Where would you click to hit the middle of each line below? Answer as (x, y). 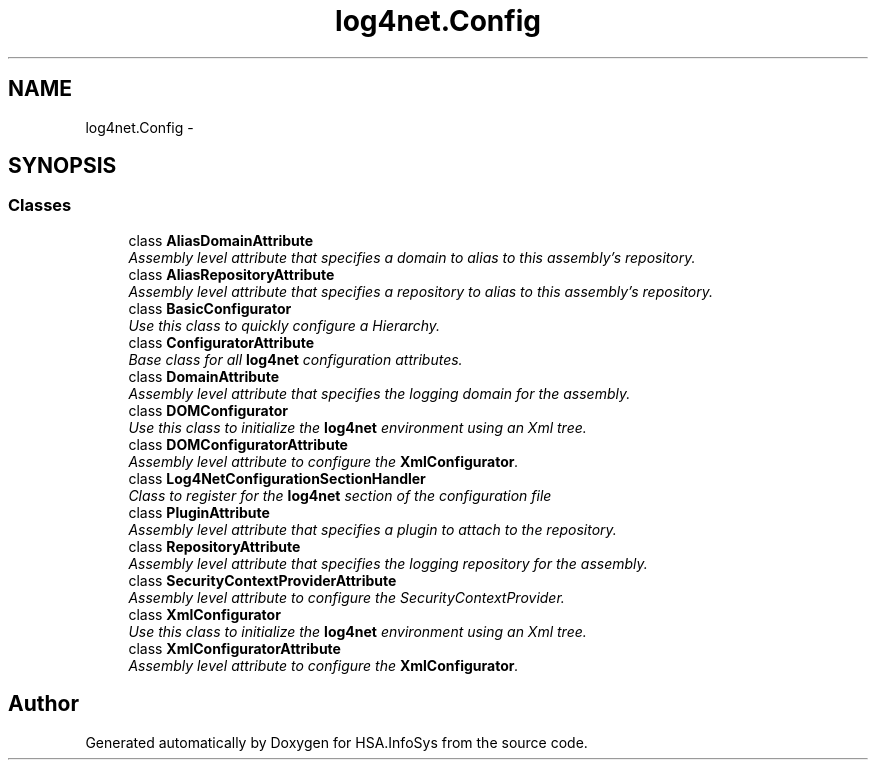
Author (43, 704)
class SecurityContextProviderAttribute (262, 580)
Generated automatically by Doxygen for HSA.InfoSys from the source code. (336, 742)
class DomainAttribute (204, 376)
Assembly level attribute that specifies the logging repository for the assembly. (388, 563)
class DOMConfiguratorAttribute (238, 444)
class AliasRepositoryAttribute (231, 274)
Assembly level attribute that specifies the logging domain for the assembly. (379, 393)
